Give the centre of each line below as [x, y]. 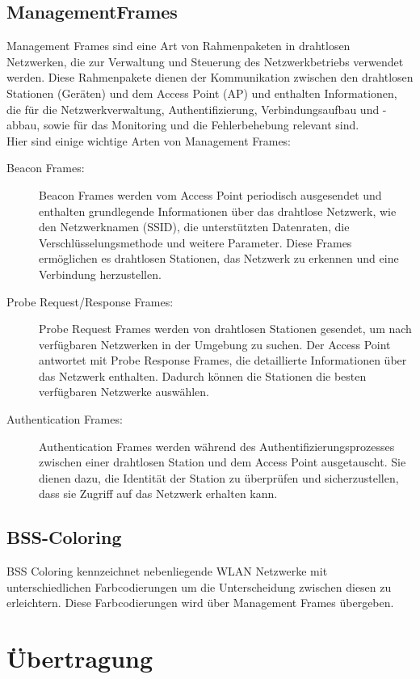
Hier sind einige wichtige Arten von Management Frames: [149, 140]
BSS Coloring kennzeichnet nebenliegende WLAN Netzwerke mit [167, 571]
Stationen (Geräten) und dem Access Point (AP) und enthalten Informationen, [202, 93]
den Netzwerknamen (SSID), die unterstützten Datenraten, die [194, 227]
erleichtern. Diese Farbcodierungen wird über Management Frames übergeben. [200, 603]
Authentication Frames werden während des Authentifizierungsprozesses [217, 446]
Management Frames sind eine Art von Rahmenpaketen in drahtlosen [178, 46]
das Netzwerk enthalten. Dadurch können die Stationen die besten [203, 375]
